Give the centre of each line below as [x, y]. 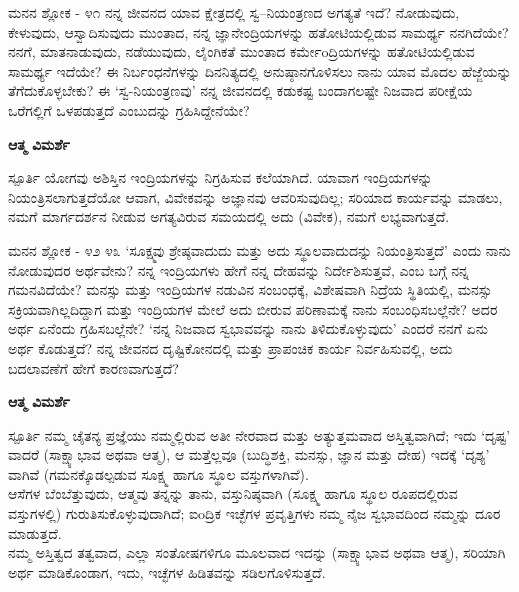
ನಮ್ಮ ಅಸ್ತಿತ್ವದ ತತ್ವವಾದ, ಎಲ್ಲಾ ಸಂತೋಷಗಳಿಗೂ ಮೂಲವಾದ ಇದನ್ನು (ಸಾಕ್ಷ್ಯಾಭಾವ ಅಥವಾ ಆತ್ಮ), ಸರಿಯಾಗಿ [257, 552]
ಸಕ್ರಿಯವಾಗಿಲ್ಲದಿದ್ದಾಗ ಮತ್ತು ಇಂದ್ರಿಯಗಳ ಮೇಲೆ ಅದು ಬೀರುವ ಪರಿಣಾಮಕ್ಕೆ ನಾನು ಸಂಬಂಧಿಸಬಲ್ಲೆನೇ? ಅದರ [253, 308]
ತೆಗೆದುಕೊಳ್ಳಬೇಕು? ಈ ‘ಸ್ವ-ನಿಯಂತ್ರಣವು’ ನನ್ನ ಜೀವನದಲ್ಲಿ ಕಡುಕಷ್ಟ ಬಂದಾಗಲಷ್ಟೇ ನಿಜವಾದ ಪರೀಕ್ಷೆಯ [240, 90]
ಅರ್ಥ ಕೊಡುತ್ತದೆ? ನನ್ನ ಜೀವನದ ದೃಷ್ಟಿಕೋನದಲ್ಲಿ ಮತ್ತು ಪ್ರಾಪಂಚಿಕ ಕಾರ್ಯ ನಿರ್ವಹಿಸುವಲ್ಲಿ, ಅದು [230, 347]
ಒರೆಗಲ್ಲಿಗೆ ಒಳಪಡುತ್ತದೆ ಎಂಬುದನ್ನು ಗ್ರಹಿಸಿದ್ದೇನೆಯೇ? [129, 109]
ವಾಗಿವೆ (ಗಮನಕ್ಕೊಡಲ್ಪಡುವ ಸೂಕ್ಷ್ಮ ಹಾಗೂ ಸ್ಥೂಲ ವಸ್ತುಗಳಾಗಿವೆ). [158, 473]
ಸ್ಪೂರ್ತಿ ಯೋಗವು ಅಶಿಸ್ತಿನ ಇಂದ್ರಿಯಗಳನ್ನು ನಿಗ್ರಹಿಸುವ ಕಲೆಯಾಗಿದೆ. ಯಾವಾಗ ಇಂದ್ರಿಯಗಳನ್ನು [220, 177]
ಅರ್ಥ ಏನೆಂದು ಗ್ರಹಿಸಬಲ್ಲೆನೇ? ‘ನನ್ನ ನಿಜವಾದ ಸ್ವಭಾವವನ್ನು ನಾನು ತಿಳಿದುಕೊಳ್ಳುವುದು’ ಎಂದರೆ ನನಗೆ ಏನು [248, 328]
